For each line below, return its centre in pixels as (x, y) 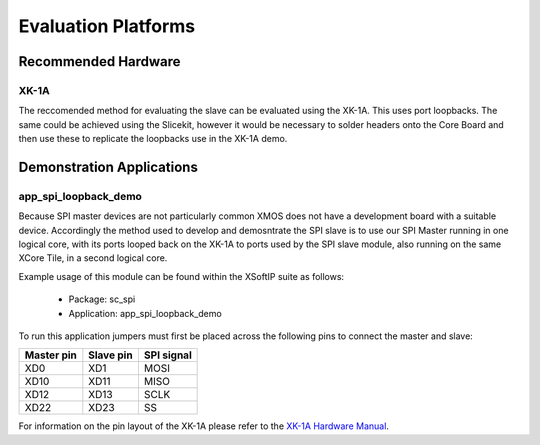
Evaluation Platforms (107, 26)
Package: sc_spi (102, 299)
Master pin (50, 355)
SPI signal (167, 355)
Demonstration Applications (108, 166)
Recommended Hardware (99, 61)
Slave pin (111, 355)
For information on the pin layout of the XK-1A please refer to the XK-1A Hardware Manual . (204, 426)
